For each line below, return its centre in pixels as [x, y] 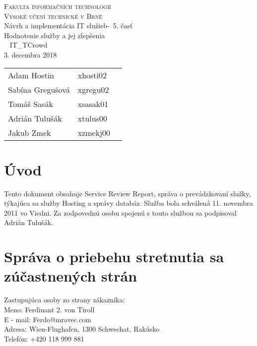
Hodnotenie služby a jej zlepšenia [55, 35]
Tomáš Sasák [31, 104]
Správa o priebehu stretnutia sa [114, 257]
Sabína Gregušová [39, 89]
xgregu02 [93, 89]
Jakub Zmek [30, 132]
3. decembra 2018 [31, 54]
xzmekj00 [94, 132]
